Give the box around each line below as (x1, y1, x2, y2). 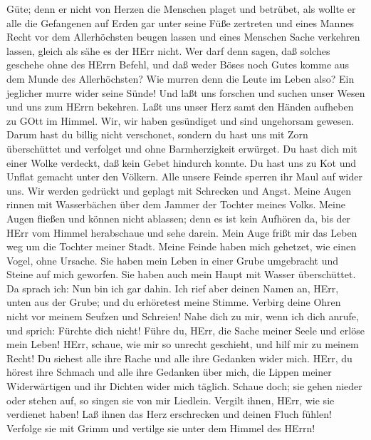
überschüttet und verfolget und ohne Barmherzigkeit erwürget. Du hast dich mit (6, 140, 357, 155)
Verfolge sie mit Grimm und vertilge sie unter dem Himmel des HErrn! (6, 420, 315, 435)
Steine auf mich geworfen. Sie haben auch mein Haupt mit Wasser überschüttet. (6, 267, 356, 282)
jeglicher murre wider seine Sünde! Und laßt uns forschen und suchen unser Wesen (6, 85, 365, 100)
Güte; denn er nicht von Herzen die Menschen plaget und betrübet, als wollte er (6, 1, 356, 16)
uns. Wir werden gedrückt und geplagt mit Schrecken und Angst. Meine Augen (6, 183, 352, 198)
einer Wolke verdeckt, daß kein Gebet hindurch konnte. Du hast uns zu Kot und (6, 155, 356, 170)
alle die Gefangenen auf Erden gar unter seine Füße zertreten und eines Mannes (6, 15, 354, 30)
